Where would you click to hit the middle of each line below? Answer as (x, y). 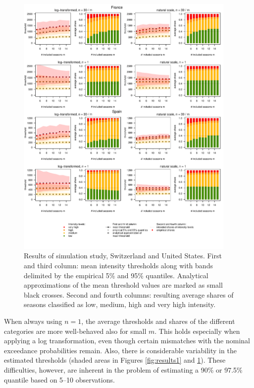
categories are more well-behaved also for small (75, 331)
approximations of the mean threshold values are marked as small (123, 285)
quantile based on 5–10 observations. (59, 379)
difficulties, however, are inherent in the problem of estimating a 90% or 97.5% (123, 369)
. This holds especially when (197, 331)
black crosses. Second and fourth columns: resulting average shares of (129, 294)
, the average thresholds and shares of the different (158, 321)
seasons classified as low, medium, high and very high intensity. (120, 304)
